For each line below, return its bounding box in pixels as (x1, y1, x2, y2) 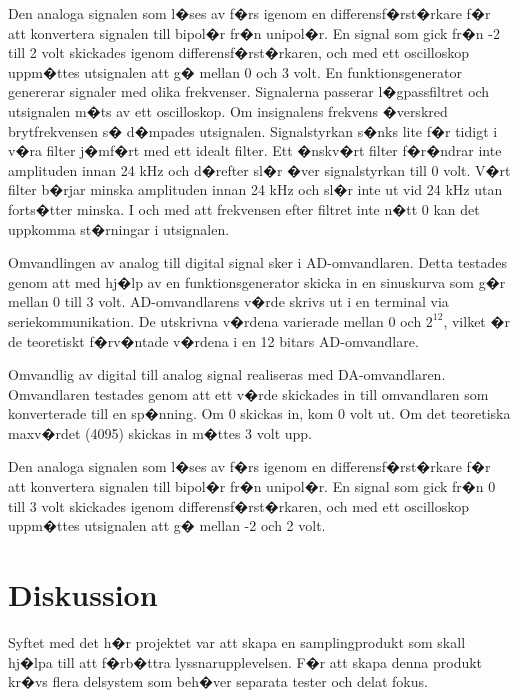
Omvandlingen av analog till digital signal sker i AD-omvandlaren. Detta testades (8, 252, 507, 273)
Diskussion (8, 574, 158, 615)
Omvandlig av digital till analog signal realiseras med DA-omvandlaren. (8, 364, 446, 385)
